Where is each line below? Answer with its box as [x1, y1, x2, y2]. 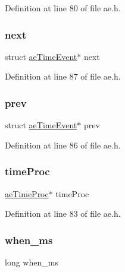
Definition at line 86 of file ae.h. [5, 138, 121, 151]
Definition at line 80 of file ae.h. [5, 2, 121, 14]
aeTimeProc [5, 187, 49, 200]
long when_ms [5, 256, 58, 268]
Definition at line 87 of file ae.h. [5, 70, 121, 83]
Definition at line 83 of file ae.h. [5, 207, 121, 220]
